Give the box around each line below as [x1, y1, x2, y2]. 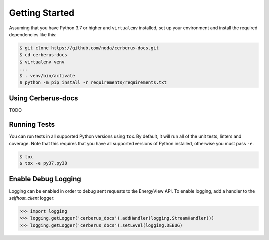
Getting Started [9, 7, 75, 18]
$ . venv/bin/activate [19, 73, 75, 79]
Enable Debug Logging [9, 175, 81, 183]
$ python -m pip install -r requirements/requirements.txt [19, 80, 167, 85]
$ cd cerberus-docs [19, 52, 67, 58]
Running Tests [9, 120, 55, 129]
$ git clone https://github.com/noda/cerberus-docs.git [19, 45, 159, 51]
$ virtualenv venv [19, 59, 65, 65]
